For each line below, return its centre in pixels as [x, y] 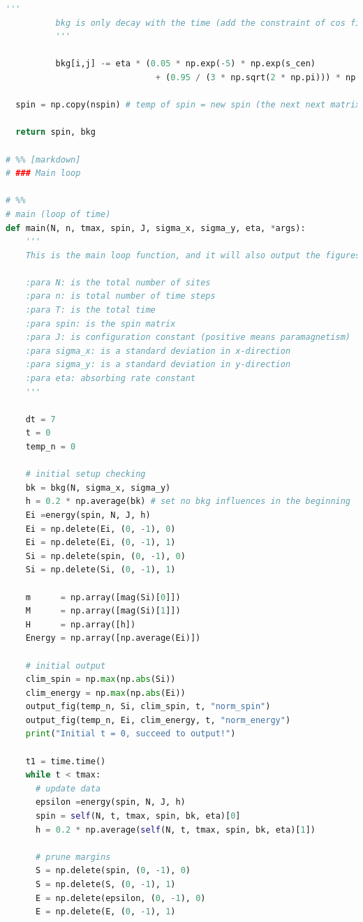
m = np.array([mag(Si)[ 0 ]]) [103, 597]
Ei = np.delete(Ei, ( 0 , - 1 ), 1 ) [101, 543]
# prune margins [73, 857]
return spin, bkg [55, 132]
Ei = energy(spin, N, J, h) [88, 515]
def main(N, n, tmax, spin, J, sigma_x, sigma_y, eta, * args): [156, 228]
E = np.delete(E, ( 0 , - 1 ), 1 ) [105, 912]
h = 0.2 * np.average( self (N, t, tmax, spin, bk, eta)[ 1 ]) [175, 830]
